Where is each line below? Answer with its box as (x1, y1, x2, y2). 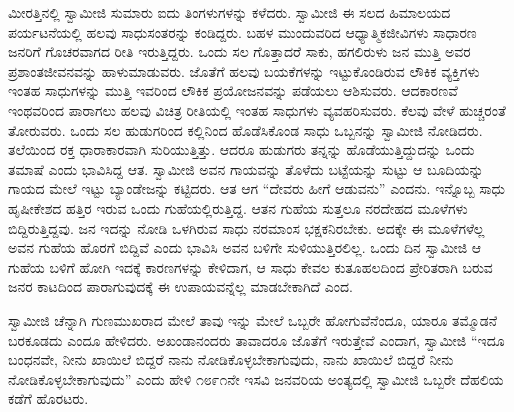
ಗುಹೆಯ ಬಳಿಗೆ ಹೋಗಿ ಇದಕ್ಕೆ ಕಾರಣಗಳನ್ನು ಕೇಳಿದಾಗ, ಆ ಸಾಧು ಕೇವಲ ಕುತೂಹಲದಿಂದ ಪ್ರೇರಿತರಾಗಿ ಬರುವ (8, 256, 493, 277)
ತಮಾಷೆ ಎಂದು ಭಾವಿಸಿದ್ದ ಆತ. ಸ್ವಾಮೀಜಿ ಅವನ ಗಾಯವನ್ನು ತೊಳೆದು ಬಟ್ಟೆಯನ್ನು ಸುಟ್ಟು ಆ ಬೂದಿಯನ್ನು (8, 158, 484, 179)
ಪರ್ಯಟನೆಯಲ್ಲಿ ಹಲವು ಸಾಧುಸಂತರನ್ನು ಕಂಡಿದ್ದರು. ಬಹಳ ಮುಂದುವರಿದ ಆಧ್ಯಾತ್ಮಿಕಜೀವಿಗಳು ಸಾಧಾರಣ (8, 21, 477, 42)
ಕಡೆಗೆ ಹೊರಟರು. (8, 388, 89, 409)
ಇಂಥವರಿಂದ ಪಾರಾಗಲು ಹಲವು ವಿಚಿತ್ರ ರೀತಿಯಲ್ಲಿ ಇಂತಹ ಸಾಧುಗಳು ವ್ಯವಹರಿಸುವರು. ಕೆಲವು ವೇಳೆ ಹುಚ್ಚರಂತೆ (8, 99, 506, 120)
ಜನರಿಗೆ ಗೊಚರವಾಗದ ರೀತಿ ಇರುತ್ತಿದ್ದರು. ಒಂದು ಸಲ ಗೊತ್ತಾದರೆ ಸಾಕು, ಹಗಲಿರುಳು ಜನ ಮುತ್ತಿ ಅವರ (8, 41, 471, 62)
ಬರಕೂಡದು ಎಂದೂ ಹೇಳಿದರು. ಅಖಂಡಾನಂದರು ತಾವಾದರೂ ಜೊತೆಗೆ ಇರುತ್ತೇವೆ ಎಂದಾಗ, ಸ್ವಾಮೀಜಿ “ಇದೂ (8, 329, 505, 350)
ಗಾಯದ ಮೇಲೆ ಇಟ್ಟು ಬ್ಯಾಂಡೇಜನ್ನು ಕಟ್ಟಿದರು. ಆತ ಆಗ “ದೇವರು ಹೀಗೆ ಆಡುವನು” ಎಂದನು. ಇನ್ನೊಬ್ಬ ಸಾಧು (8, 178, 506, 199)
